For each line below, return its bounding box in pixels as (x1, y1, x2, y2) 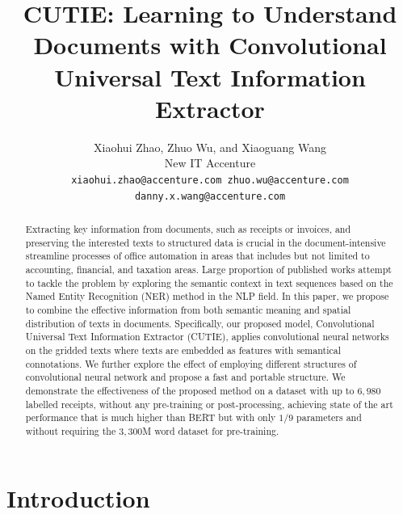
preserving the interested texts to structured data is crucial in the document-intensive (25, 235, 386, 249)
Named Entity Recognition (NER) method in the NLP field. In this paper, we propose (25, 289, 389, 303)
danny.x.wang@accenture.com (134, 190, 286, 202)
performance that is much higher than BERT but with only (25, 411, 276, 424)
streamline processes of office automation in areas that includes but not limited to (25, 249, 370, 263)
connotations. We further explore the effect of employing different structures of (25, 356, 357, 370)
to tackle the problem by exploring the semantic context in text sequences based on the (25, 276, 393, 289)
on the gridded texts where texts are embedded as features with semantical (25, 343, 341, 356)
